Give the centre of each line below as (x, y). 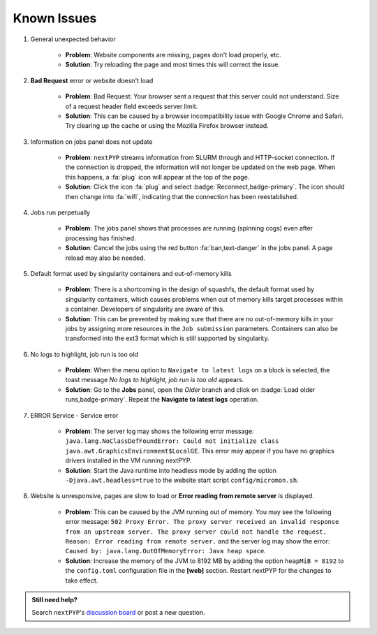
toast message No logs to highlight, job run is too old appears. (155, 380)
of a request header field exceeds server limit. (132, 106)
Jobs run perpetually (60, 212)
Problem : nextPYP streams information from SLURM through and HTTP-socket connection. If (200, 158)
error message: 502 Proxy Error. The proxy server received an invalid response (202, 522)
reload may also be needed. (105, 258)
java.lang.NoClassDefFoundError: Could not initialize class (172, 441)
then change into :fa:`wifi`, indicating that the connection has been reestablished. (182, 196)
